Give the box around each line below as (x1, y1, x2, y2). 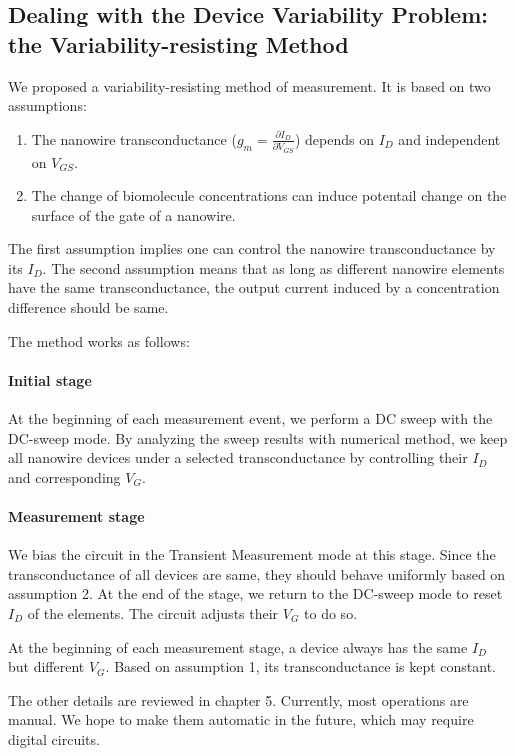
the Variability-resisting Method (8, 28, 349, 59)
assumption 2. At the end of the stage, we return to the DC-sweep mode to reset (8, 583, 503, 604)
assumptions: (8, 95, 87, 116)
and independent (398, 128, 501, 149)
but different (8, 656, 85, 677)
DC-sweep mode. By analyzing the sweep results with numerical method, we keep (8, 427, 508, 448)
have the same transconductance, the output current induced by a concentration (8, 277, 500, 298)
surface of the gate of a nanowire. (31, 204, 236, 225)
